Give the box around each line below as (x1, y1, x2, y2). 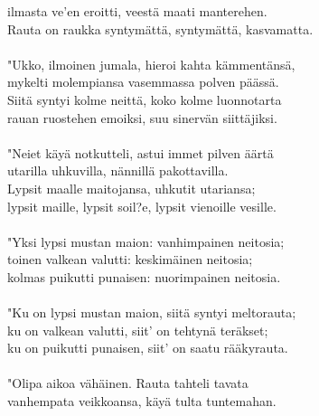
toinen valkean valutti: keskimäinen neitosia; (7, 250, 253, 269)
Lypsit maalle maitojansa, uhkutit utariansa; (7, 178, 256, 197)
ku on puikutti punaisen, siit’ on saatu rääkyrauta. (7, 338, 288, 357)
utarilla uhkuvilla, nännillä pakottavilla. (7, 161, 229, 180)
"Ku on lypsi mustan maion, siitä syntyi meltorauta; (7, 303, 296, 322)
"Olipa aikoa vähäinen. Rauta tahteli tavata (7, 373, 249, 392)
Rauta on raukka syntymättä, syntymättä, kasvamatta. (7, 19, 314, 38)
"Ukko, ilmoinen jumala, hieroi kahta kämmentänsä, (7, 54, 296, 73)
